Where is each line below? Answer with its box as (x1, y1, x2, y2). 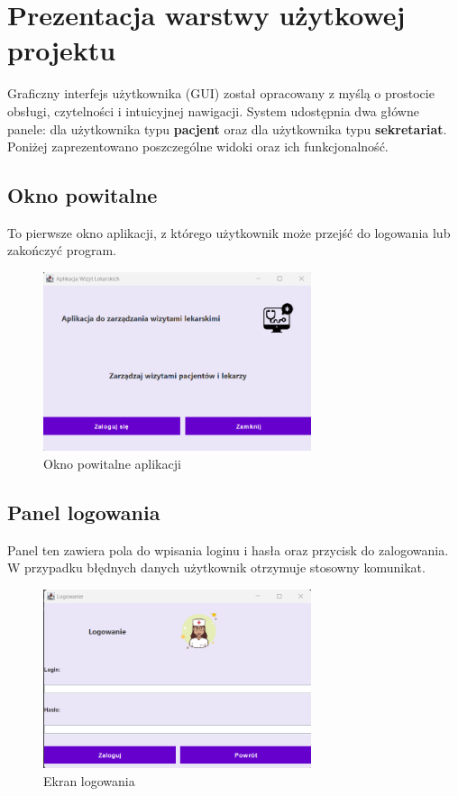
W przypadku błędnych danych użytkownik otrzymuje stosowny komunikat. (7, 558, 426, 577)
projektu (7, 32, 116, 69)
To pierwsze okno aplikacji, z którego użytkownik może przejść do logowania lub (7, 223, 451, 242)
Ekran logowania (43, 771, 135, 790)
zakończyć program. (7, 241, 117, 260)
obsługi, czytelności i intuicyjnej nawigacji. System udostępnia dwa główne (7, 101, 419, 120)
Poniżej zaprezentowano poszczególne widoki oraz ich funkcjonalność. (7, 137, 389, 156)
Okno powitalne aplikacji (43, 454, 181, 473)
